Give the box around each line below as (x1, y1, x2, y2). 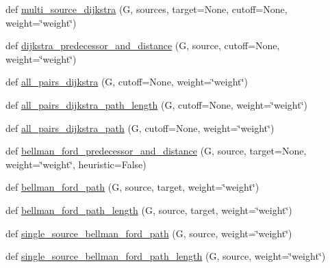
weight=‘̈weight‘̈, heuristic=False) (5, 157, 147, 171)
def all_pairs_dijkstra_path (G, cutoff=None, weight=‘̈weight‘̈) (5, 120, 275, 135)
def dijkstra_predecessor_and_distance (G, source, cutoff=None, (5, 38, 280, 53)
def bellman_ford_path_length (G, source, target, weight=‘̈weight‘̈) (5, 202, 292, 217)
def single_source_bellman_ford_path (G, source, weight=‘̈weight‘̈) (5, 226, 292, 240)
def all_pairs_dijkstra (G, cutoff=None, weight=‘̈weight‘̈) (5, 75, 248, 89)
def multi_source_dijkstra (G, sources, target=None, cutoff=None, (5, 2, 288, 16)
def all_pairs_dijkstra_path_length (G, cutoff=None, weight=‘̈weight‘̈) (5, 97, 308, 111)
